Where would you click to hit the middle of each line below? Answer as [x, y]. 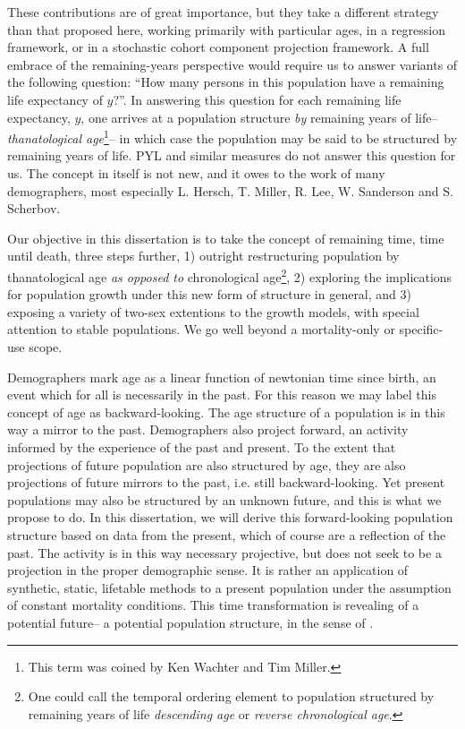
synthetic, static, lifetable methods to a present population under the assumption [229, 587]
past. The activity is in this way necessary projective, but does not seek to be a [224, 552]
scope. [46, 347]
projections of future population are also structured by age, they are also [207, 464]
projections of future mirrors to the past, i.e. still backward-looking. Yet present [226, 482]
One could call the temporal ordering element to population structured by [231, 696]
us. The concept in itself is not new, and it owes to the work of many [196, 173]
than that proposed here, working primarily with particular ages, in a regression [226, 29]
